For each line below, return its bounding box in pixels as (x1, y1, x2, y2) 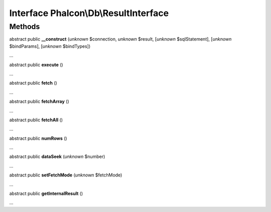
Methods (9, 22, 40, 31)
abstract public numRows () (9, 135, 67, 141)
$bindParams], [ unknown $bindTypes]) (9, 43, 91, 49)
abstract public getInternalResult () (9, 190, 83, 196)
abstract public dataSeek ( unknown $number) (9, 153, 105, 160)
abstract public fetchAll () (9, 117, 63, 123)
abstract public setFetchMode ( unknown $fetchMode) (9, 172, 122, 178)
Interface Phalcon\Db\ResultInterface (9, 8, 169, 19)
